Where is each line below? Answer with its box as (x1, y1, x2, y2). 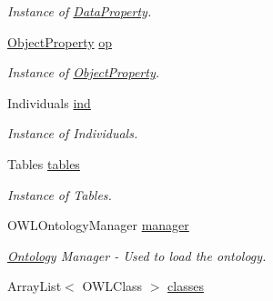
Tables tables (7, 154, 80, 173)
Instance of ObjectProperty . (7, 63, 159, 82)
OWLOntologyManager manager (7, 216, 189, 235)
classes (167, 276, 204, 296)
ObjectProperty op (7, 32, 113, 51)
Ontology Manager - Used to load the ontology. (7, 246, 267, 265)
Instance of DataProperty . (7, 2, 152, 20)
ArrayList (7, 276, 62, 296)
